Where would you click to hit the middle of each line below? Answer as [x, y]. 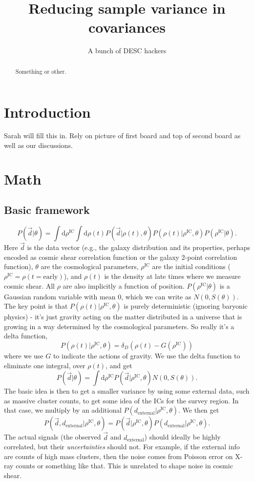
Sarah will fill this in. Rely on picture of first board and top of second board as [122, 136]
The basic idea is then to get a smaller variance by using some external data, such [127, 391]
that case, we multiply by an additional [63, 410]
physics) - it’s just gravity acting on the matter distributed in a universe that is [123, 317]
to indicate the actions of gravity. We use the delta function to [147, 356]
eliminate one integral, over [45, 365]
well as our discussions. [38, 145]
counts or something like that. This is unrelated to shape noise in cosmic [124, 466]
